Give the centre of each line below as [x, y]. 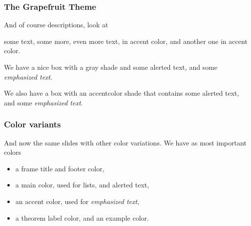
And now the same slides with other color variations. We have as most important [125, 142]
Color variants [32, 124]
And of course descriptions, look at [56, 25]
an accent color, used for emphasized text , [77, 201]
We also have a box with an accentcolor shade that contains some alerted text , [122, 93]
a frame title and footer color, [60, 168]
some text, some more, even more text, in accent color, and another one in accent [126, 41]
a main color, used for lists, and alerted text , [82, 185]
